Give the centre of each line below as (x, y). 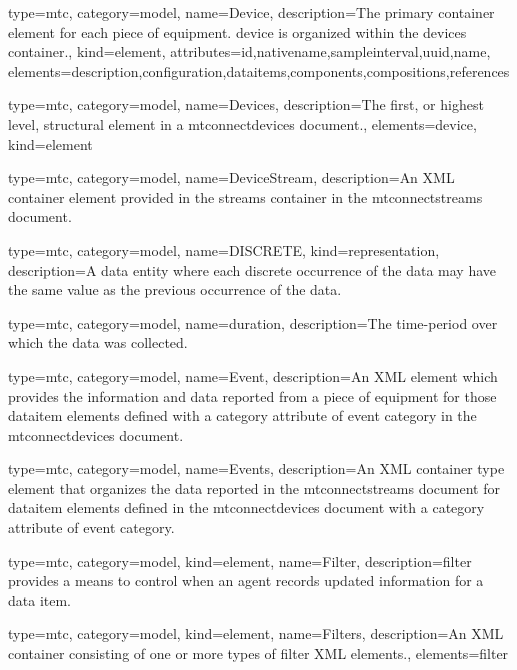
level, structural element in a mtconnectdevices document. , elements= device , (242, 123)
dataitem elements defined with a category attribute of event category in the (242, 415)
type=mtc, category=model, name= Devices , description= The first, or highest (246, 104)
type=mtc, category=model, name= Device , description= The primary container (251, 12)
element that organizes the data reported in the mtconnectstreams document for (254, 487)
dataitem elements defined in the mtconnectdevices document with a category (246, 507)
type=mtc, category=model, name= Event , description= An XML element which (253, 375)
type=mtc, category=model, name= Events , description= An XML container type (256, 468)
